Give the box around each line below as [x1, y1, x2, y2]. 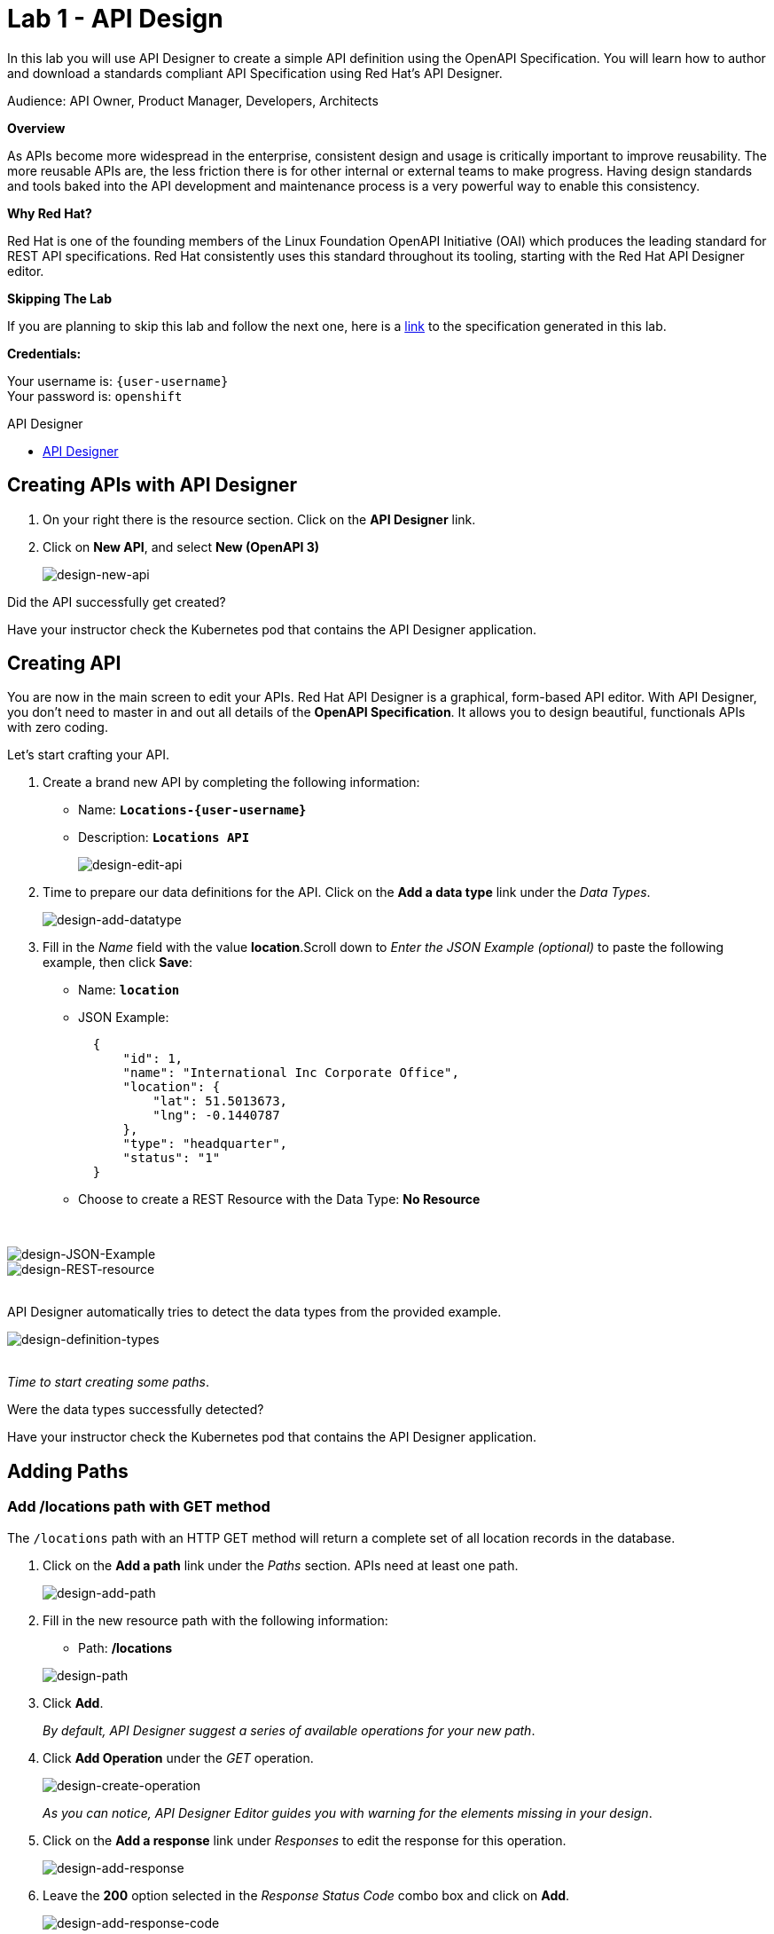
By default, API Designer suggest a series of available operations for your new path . [43, 1722, 536, 1738]
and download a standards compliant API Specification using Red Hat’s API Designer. [7, 65, 503, 81]
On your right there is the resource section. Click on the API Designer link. [43, 511, 476, 527]
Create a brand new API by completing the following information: [43, 774, 420, 790]
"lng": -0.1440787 [152, 1108, 280, 1123]
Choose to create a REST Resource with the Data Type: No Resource [78, 1191, 481, 1207]
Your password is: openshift [7, 388, 183, 404]
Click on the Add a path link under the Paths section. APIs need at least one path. [43, 1557, 519, 1573]
